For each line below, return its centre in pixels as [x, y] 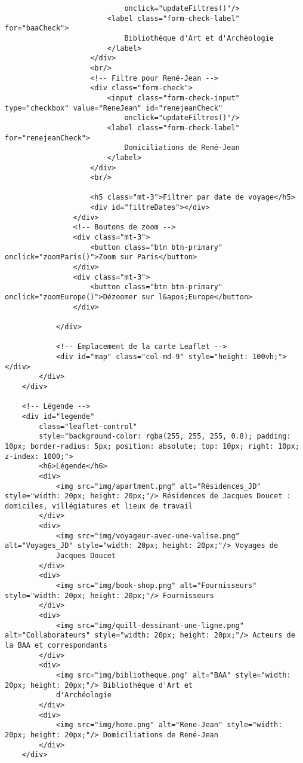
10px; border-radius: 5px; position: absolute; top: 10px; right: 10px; [152, 446]
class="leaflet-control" [88, 426]
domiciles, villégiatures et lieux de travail [99, 506]
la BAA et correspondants [56, 645]
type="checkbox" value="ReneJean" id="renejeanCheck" [114, 108]
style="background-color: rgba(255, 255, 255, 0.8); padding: [165, 436]
